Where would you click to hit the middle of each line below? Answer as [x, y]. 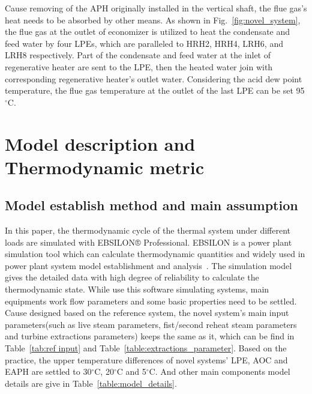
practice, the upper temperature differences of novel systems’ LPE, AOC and [146, 359]
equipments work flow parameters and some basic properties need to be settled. [151, 301]
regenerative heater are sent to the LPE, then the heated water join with [139, 66]
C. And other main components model [220, 371]
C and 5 [131, 371]
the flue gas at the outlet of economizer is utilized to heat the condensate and [148, 32]
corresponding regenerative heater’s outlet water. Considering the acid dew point [154, 78]
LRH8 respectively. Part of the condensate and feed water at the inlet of [138, 55]
